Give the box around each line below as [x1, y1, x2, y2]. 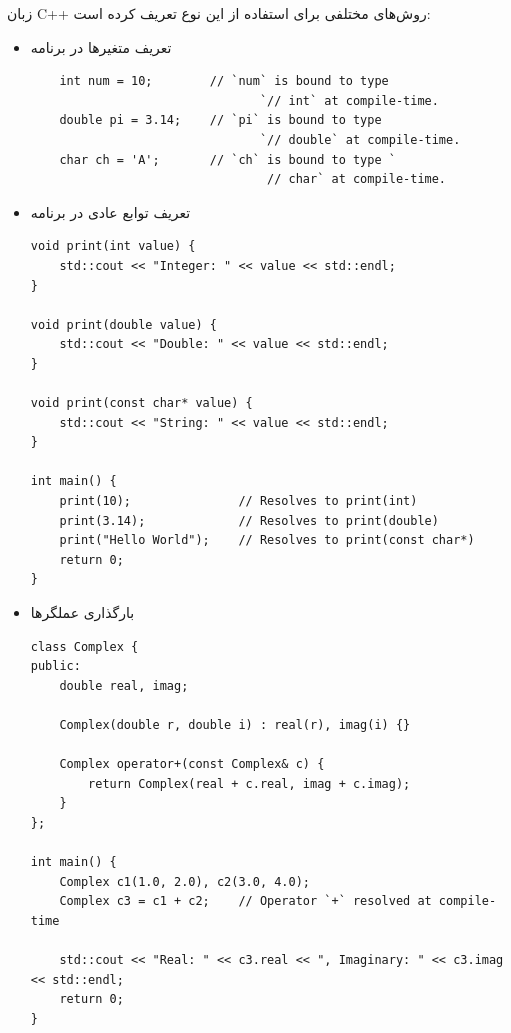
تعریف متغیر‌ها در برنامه [30, 36, 172, 57]
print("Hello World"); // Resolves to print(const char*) [59, 533, 475, 548]
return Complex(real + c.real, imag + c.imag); [88, 776, 411, 791]
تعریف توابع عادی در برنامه [30, 201, 191, 222]
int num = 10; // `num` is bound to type [59, 74, 389, 89]
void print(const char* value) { [30, 396, 253, 411]
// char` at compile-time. [267, 172, 447, 187]
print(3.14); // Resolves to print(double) [59, 513, 439, 528]
